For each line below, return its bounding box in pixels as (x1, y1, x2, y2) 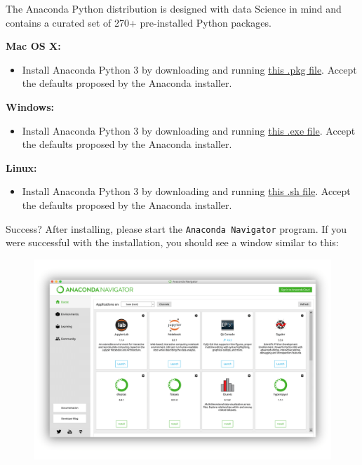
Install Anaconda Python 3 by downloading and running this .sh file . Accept (22, 184, 351, 198)
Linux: (6, 160, 37, 175)
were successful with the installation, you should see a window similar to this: (6, 235, 339, 250)
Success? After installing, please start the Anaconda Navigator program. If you (6, 221, 347, 236)
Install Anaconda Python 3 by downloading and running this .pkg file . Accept (22, 62, 357, 76)
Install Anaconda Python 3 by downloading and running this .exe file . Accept (22, 123, 356, 137)
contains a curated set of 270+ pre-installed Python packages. (6, 15, 271, 29)
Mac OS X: (6, 39, 61, 53)
